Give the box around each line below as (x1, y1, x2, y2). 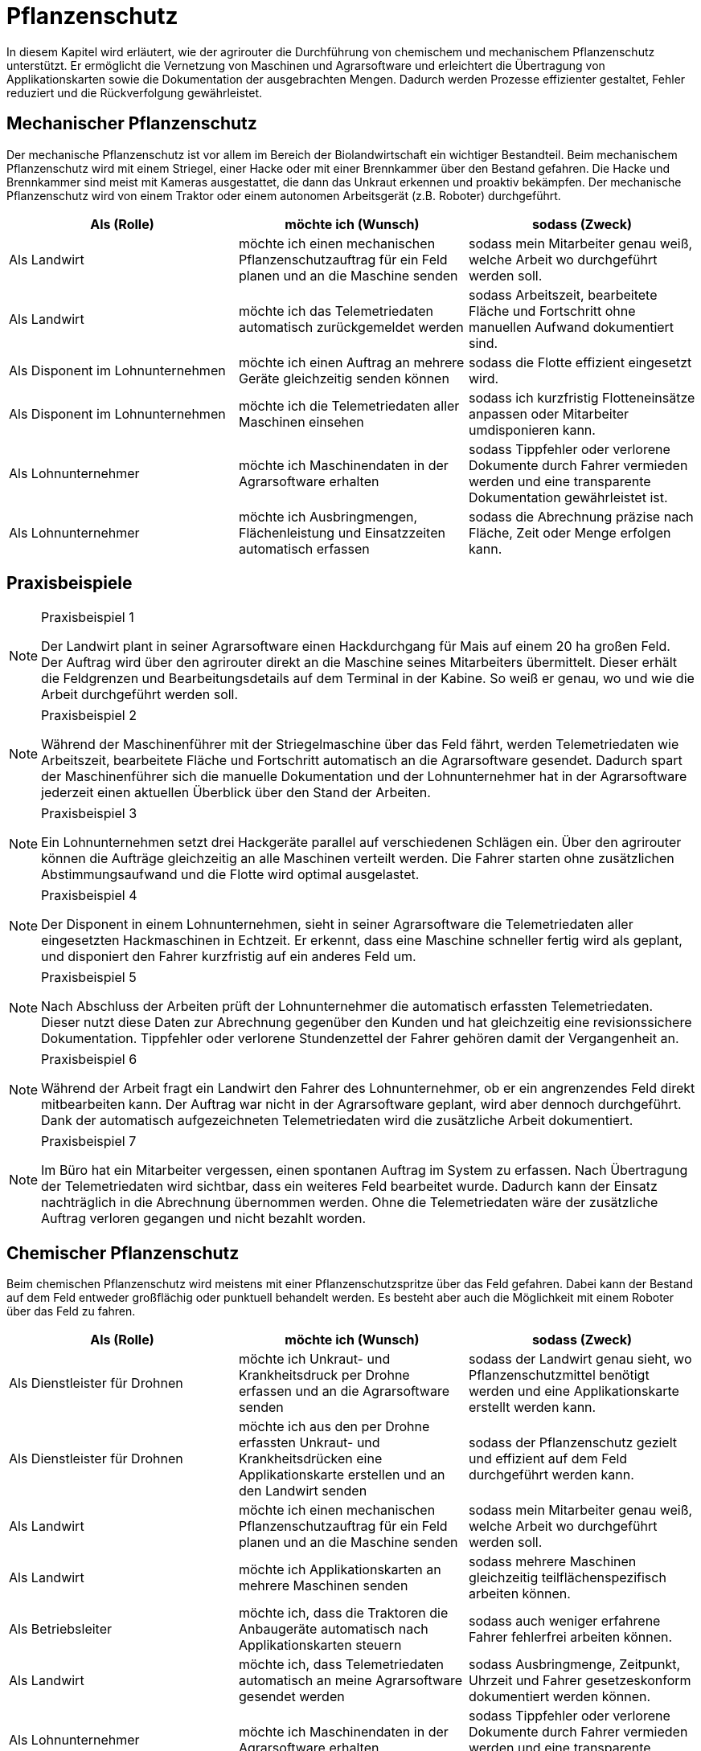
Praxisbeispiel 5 (41, 969, 137, 986)
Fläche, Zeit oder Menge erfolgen (468, 524, 671, 541)
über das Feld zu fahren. (6, 1304, 136, 1319)
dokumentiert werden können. (468, 1688, 651, 1705)
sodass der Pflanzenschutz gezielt (468, 1434, 678, 1451)
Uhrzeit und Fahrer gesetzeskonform (468, 1672, 691, 1689)
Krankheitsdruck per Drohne (238, 1367, 410, 1384)
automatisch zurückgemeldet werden (238, 318, 464, 335)
